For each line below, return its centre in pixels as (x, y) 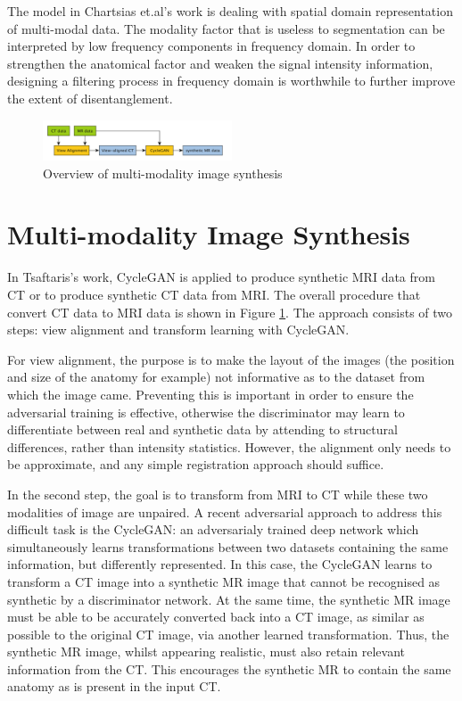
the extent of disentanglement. (90, 98)
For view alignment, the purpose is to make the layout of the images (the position (231, 359)
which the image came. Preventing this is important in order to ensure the (210, 394)
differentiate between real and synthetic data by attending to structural (202, 429)
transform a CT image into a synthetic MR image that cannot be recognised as (224, 581)
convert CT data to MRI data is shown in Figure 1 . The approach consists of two (230, 312)
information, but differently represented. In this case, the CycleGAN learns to (220, 564)
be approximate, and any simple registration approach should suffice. (196, 464)
